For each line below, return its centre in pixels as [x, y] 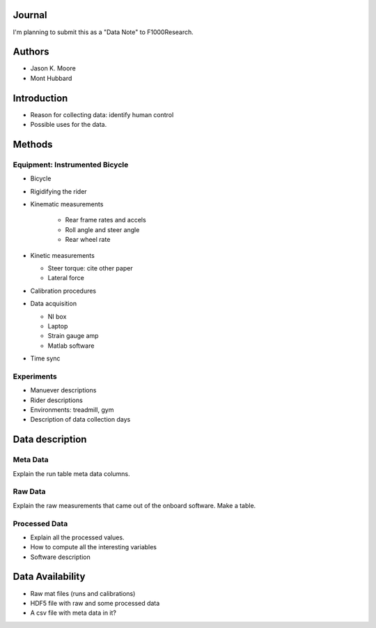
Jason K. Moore [53, 68]
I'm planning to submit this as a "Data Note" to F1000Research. [103, 32]
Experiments [35, 376]
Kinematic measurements [67, 204]
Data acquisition [53, 304]
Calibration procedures [63, 291]
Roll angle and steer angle [102, 229]
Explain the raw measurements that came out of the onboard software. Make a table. [134, 505]
